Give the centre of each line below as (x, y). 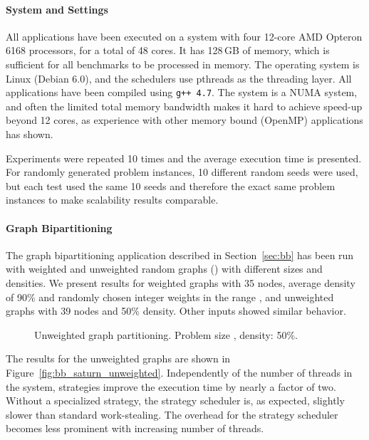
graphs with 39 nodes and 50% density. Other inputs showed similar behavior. (176, 311)
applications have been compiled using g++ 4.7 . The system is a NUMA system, (182, 92)
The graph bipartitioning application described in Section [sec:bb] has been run (180, 255)
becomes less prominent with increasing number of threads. (135, 428)
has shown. (30, 134)
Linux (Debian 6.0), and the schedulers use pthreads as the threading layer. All (179, 78)
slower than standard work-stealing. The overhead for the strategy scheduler (172, 414)
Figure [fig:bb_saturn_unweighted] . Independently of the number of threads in (179, 372)
